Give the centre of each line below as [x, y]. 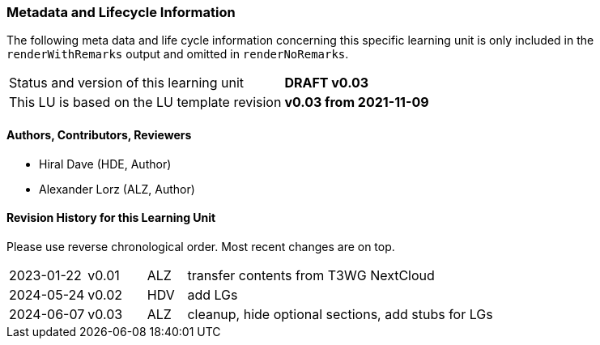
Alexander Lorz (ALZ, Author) [117, 189]
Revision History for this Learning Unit [111, 218]
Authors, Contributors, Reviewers [99, 134]
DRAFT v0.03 [327, 83]
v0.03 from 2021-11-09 [357, 102]
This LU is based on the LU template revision [145, 102]
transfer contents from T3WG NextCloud [311, 275]
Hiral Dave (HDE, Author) [105, 164]
